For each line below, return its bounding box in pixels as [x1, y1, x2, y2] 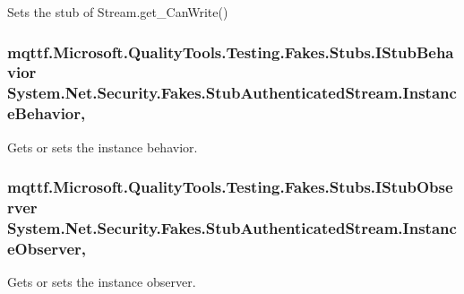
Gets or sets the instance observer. [7, 272, 196, 291]
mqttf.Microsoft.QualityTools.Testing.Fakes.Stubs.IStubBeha [7, 40, 454, 63]
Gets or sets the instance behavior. [7, 137, 198, 156]
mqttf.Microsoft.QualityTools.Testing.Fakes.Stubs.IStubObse [7, 176, 453, 198]
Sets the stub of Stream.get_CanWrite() [7, 3, 228, 21]
